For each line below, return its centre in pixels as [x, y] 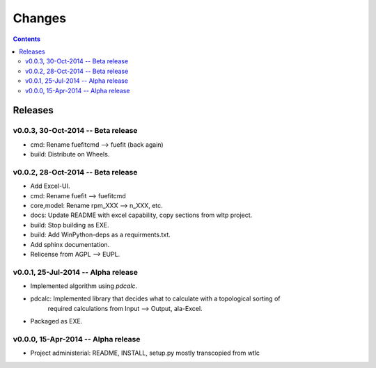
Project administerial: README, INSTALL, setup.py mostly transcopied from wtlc [145, 353]
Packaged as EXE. [56, 321]
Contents [27, 39]
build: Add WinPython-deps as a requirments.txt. [100, 235]
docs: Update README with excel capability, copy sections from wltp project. [141, 215]
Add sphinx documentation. [70, 244]
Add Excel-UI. [50, 186]
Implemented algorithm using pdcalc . [84, 286]
